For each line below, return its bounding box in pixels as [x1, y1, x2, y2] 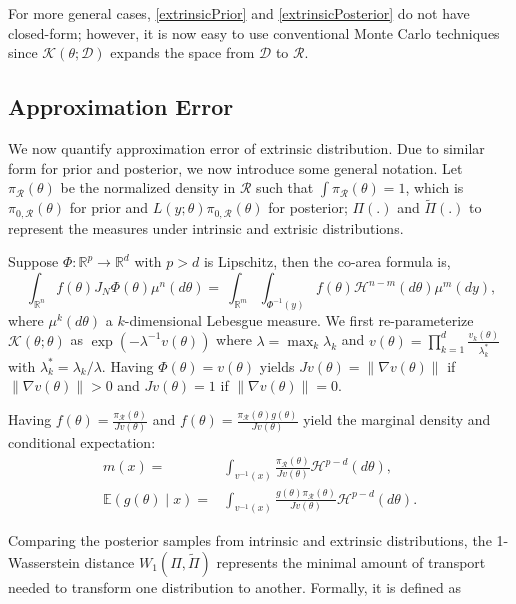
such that [256, 177, 314, 198]
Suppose [8, 251, 59, 272]
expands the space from [110, 42, 255, 63]
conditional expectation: [8, 432, 156, 453]
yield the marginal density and [303, 409, 491, 430]
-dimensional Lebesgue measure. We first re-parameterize [124, 309, 474, 330]
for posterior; [268, 197, 348, 218]
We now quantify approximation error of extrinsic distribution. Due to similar [8, 137, 485, 158]
